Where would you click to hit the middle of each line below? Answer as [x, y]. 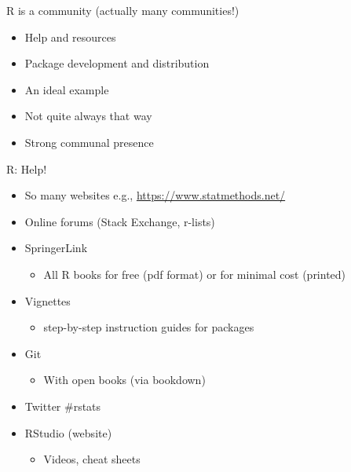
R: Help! [27, 168]
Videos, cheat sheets [92, 459]
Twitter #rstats [63, 406]
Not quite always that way [88, 116]
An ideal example [67, 89]
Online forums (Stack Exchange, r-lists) [120, 221]
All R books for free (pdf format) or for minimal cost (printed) [195, 274]
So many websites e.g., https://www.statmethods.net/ [155, 195]
